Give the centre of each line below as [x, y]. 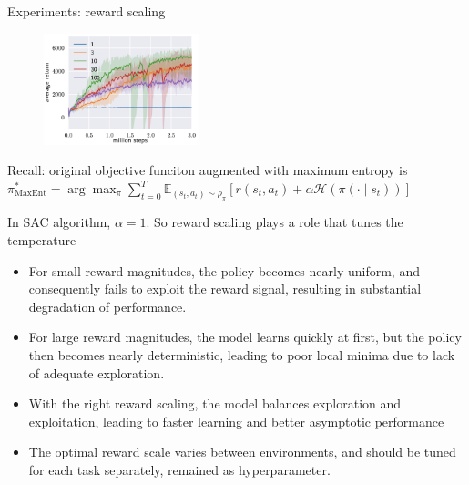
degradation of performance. [107, 306]
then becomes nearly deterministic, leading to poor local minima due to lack [242, 354]
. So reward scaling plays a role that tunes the [275, 222]
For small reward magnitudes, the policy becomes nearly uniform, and [224, 270]
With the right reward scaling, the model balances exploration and [215, 403]
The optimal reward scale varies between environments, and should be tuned [242, 452]
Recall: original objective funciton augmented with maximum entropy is [208, 170]
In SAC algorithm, [59, 222]
